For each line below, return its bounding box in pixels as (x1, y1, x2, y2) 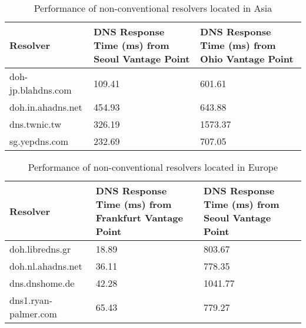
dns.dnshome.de (9, 276, 75, 290)
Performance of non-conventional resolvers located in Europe (28, 160, 278, 174)
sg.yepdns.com (9, 134, 69, 148)
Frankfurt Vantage (95, 211, 183, 224)
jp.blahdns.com (9, 83, 72, 97)
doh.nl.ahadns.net (9, 259, 82, 273)
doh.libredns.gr (9, 242, 71, 256)
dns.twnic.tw (9, 117, 62, 131)
